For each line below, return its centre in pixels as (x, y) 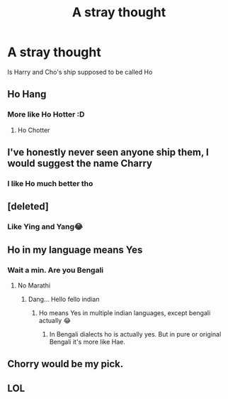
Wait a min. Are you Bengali (56, 270)
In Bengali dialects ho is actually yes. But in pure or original (135, 334)
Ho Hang (27, 94)
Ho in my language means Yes (75, 250)
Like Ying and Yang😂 (45, 226)
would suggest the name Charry (80, 164)
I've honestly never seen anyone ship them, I (108, 152)
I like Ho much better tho (50, 183)
